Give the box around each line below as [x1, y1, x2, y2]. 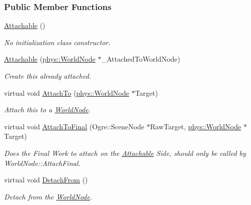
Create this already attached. [4, 71, 92, 81]
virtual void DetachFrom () [4, 174, 88, 185]
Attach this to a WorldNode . [4, 104, 91, 115]
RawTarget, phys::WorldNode [150, 121, 241, 131]
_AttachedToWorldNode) [101, 54, 181, 64]
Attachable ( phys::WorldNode [4, 54, 96, 64]
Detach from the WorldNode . [4, 191, 93, 201]
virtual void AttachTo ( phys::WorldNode [4, 87, 129, 98]
